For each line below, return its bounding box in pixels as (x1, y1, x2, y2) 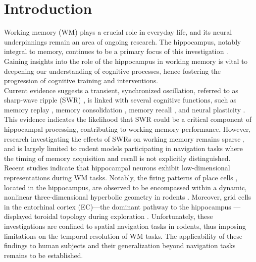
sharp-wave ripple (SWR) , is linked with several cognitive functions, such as (4, 95, 237, 105)
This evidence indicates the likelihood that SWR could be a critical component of (4, 114, 252, 124)
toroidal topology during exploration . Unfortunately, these (34, 211, 213, 221)
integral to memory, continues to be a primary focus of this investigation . (4, 46, 228, 56)
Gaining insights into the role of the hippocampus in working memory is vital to (4, 55, 248, 66)
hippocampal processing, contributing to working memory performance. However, (4, 124, 251, 134)
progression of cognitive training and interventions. (4, 75, 158, 86)
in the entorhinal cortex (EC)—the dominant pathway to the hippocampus (4, 201, 231, 211)
